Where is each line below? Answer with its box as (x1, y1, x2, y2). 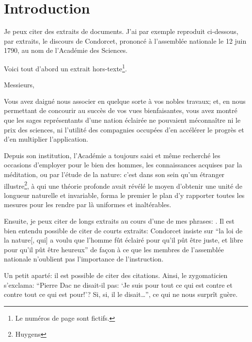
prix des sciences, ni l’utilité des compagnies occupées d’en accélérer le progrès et (4, 124, 244, 134)
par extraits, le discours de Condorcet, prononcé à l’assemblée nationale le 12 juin (4, 35, 247, 46)
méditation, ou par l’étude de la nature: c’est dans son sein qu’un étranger (4, 169, 225, 179)
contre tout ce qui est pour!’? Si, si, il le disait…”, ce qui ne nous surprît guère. (4, 289, 238, 299)
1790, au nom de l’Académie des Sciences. (4, 45, 128, 55)
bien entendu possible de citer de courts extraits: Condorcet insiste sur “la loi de (4, 225, 243, 235)
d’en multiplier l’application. (4, 134, 88, 144)
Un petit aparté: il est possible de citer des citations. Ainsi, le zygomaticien (4, 270, 228, 280)
